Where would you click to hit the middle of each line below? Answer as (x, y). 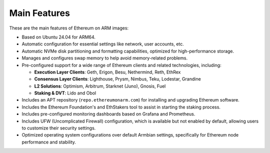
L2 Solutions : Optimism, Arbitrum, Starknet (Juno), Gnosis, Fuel (100, 86)
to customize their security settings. (59, 128)
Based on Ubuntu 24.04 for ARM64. (59, 37)
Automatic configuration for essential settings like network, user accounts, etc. (103, 44)
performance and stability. (49, 142)
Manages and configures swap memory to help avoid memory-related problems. (104, 58)
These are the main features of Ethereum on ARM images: (69, 28)
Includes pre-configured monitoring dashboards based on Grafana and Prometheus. (108, 114)
